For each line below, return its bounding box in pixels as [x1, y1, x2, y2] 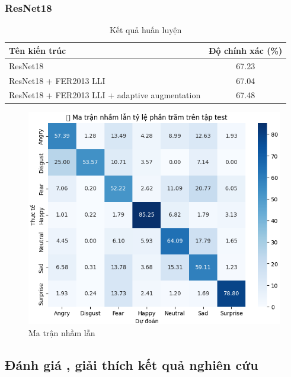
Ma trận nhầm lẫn [28, 326, 95, 339]
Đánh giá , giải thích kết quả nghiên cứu [5, 355, 258, 373]
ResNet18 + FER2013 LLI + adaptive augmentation [9, 89, 201, 101]
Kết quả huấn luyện [109, 24, 182, 36]
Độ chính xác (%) [209, 44, 283, 56]
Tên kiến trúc [9, 44, 66, 56]
